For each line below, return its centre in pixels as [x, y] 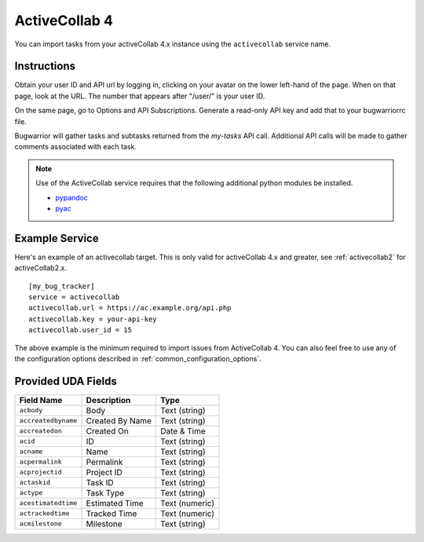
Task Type [105, 493]
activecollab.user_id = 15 [80, 330]
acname [31, 452]
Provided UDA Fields [66, 381]
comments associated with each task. [76, 147]
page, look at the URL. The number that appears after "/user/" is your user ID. [140, 96]
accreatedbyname [48, 421]
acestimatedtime [48, 503]
